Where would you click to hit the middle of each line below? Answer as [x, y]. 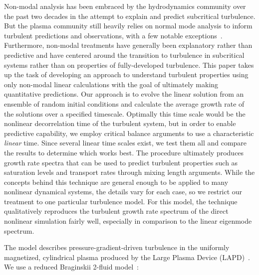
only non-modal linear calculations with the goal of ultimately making [111, 84]
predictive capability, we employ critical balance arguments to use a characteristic [129, 133]
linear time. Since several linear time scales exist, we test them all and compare [126, 143]
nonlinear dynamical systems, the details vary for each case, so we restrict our [123, 192]
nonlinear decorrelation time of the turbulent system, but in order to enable [120, 123]
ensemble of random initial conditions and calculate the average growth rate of [124, 103]
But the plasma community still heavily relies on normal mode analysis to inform [128, 26]
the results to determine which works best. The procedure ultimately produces [124, 152]
